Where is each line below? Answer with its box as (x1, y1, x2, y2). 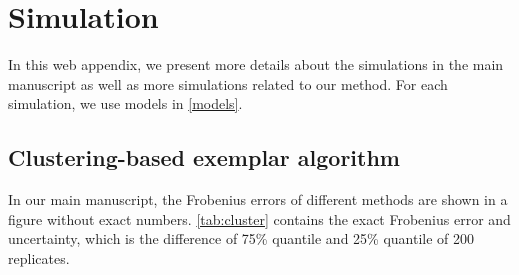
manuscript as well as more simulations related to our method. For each (8, 73, 448, 94)
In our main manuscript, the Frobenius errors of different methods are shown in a (8, 189, 508, 210)
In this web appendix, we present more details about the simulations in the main (8, 54, 504, 75)
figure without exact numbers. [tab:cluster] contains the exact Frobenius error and (8, 208, 511, 229)
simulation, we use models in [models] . (8, 93, 243, 114)
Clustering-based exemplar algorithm (8, 142, 400, 173)
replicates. (8, 247, 70, 268)
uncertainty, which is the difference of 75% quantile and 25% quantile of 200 (8, 228, 475, 249)
